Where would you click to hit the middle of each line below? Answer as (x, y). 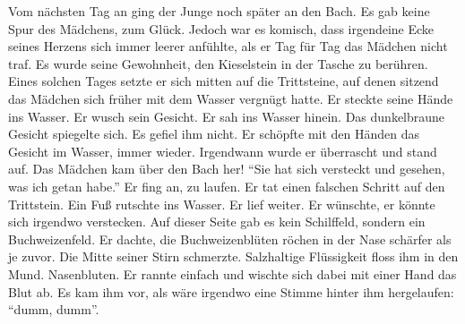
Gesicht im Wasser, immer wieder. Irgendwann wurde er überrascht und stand (223, 151)
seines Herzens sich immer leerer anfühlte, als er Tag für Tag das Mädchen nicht (228, 46)
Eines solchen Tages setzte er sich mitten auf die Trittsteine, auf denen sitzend (224, 81)
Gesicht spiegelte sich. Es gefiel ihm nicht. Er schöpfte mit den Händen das (214, 134)
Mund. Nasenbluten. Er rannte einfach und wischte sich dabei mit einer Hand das (232, 273)
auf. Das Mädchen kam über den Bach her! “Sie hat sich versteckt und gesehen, (227, 169)
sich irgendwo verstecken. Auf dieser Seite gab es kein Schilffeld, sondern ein (217, 222)
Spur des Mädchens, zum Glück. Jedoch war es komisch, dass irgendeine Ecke (221, 28)
